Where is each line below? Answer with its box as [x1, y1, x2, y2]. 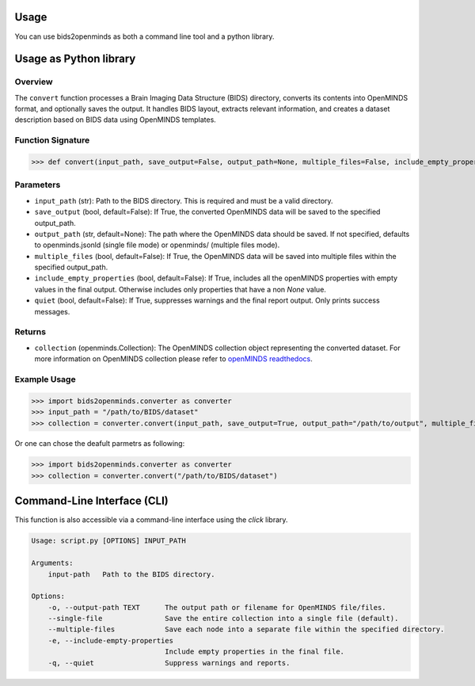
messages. [34, 307, 70, 316]
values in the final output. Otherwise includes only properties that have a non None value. [34, 284, 326, 294]
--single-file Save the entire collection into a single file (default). [47, 614, 399, 623]
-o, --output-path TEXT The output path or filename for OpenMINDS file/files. [47, 603, 387, 612]
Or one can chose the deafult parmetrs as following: [14, 439, 185, 448]
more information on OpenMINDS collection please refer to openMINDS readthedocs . [34, 354, 313, 364]
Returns [14, 326, 47, 337]
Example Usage [14, 373, 76, 384]
